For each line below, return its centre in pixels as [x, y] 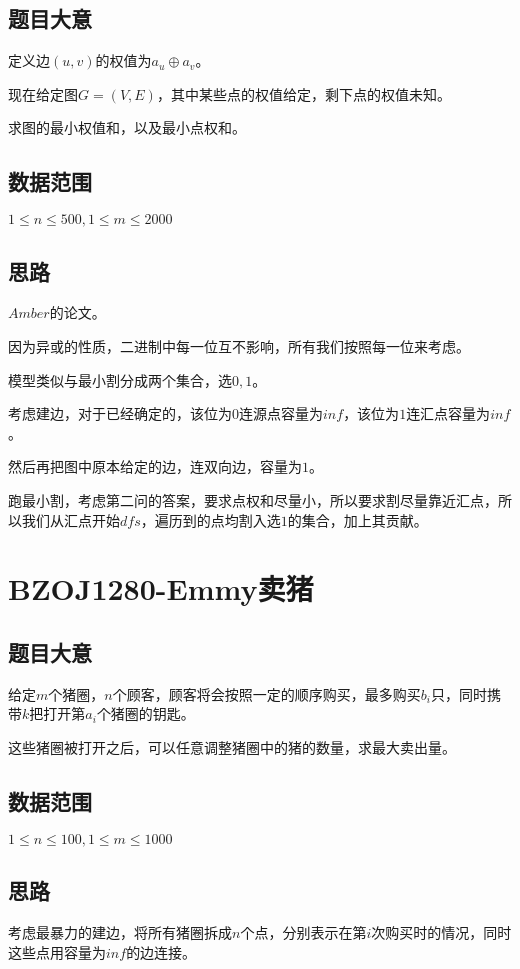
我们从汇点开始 [70, 519]
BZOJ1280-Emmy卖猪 [161, 588]
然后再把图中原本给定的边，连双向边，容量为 [155, 466]
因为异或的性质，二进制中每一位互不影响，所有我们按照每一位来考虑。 [239, 345]
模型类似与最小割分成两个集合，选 [120, 379]
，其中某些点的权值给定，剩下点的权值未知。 [303, 93]
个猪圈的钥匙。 [145, 713]
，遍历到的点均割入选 [210, 519]
